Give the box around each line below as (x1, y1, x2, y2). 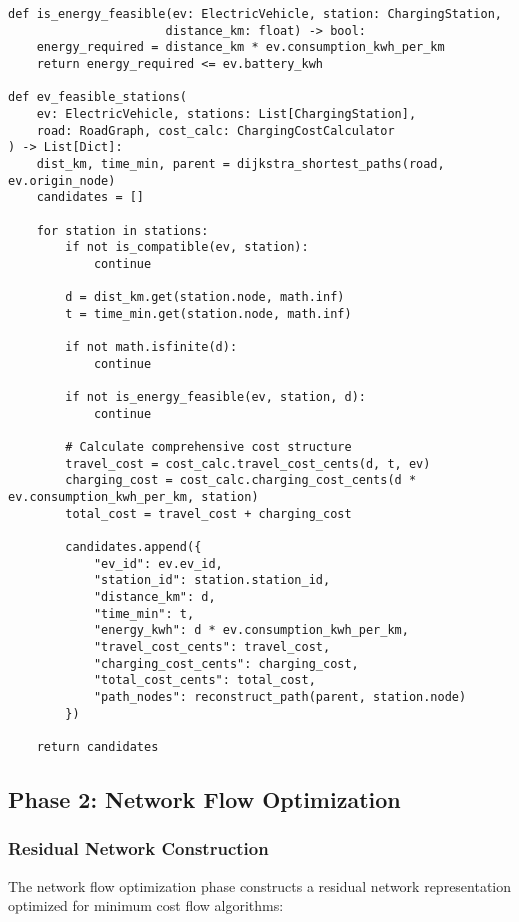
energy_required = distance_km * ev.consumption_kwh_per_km (36, 40, 445, 55)
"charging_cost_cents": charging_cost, (93, 656, 359, 671)
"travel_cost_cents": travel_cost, (93, 639, 331, 654)
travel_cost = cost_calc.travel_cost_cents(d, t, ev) (65, 456, 431, 471)
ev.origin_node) (8, 173, 116, 188)
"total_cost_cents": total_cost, (93, 673, 316, 688)
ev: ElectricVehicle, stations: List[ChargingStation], (36, 106, 417, 121)
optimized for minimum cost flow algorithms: (8, 895, 284, 916)
